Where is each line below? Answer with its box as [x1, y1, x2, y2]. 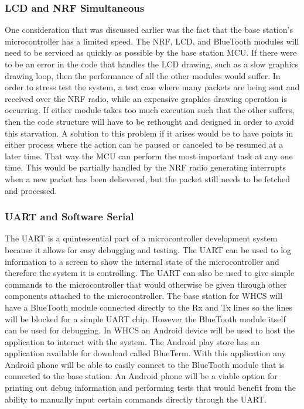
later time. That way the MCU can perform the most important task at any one [5, 149, 293, 162]
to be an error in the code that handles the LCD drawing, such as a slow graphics [5, 58, 299, 70]
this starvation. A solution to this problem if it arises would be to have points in [5, 127, 293, 139]
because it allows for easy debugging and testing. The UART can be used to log [5, 243, 292, 255]
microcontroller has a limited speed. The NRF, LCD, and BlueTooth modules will [5, 35, 299, 47]
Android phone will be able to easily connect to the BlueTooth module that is [5, 358, 285, 370]
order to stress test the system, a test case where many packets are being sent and [5, 81, 300, 93]
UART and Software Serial [5, 209, 134, 224]
